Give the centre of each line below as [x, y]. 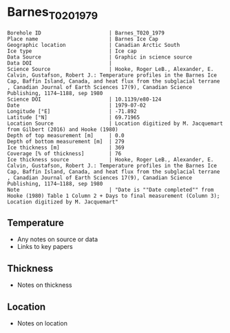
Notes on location [42, 323]
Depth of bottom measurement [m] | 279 [66, 141]
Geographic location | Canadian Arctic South [94, 45]
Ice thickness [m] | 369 [66, 148]
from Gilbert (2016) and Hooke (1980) [63, 129]
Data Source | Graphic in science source [100, 57]
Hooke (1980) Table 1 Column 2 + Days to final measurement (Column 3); [114, 196]
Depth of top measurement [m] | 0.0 [66, 135]
